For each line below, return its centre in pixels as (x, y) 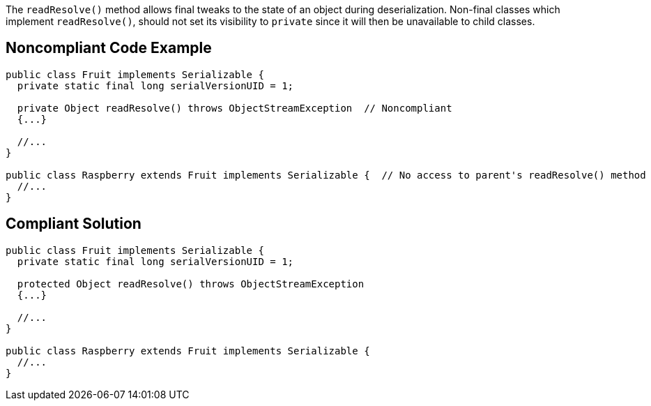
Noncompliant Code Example (109, 48)
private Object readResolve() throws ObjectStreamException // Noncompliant (235, 108)
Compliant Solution (74, 224)
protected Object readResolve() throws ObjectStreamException (191, 284)
